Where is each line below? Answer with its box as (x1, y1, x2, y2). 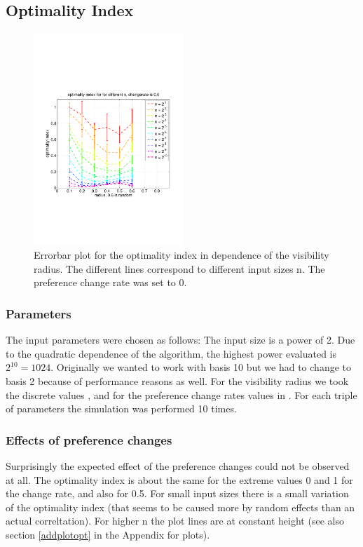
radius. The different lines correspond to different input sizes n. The (34, 261, 325, 276)
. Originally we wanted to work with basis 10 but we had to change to (50, 360, 351, 374)
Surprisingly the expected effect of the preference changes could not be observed (6, 458, 350, 473)
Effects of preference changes (6, 431, 172, 448)
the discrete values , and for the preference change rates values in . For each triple (6, 387, 357, 402)
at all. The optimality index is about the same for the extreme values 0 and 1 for (6, 472, 353, 487)
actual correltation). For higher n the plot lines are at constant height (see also (6, 513, 344, 528)
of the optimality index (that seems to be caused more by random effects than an (6, 499, 355, 514)
